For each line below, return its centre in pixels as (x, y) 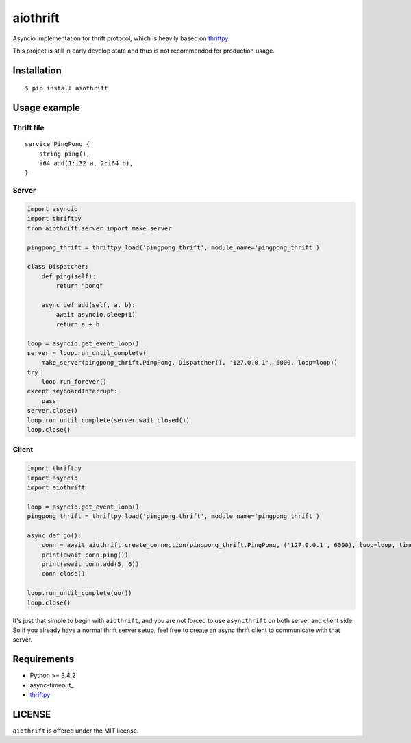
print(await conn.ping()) (85, 555)
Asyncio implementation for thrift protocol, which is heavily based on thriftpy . (121, 38)
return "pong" (79, 286)
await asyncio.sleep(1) (96, 315)
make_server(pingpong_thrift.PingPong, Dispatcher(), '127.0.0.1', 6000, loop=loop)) (190, 363)
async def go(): (54, 535)
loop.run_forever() (74, 382)
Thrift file (28, 128)
